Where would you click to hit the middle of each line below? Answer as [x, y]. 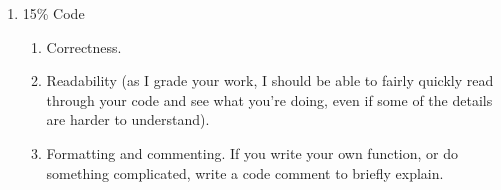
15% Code [53, 13]
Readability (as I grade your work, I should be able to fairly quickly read [270, 80]
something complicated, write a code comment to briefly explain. [245, 172]
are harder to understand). [128, 119]
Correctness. [84, 46]
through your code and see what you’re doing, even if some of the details [269, 99]
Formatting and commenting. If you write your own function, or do [252, 152]
